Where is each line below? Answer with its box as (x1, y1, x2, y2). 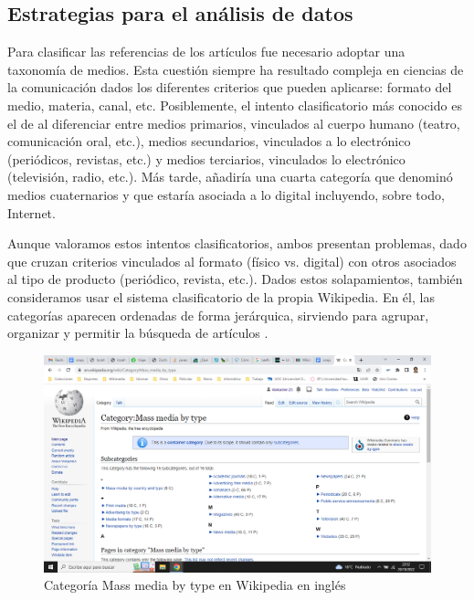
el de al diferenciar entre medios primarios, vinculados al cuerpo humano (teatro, (7, 113, 460, 132)
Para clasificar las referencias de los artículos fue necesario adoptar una (7, 42, 406, 61)
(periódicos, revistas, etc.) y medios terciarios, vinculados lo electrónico (7, 149, 406, 168)
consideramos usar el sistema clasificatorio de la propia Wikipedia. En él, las (7, 287, 435, 306)
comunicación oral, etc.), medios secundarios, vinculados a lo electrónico (7, 132, 411, 151)
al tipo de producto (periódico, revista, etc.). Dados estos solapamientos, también (7, 269, 463, 289)
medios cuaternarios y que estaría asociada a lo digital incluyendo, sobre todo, (7, 184, 445, 204)
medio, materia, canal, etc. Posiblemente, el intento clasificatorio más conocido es (7, 95, 462, 114)
